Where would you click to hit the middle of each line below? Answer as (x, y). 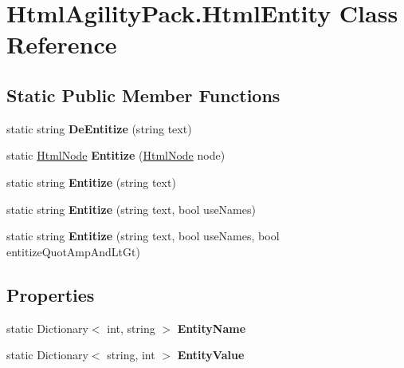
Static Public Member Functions (143, 95)
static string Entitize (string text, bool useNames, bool (143, 236)
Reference (62, 44)
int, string (131, 328)
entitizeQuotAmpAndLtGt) (73, 251)
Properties (51, 294)
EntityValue (211, 355)
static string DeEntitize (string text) (99, 128)
